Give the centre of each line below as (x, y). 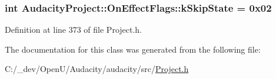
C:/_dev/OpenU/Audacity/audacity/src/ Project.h (97, 69)
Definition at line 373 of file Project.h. (74, 30)
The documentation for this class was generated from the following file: (133, 49)
